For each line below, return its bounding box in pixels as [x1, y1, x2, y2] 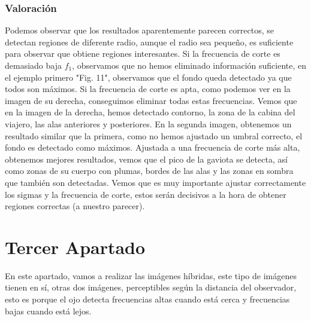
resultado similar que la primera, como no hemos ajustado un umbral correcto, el [5, 129, 303, 142]
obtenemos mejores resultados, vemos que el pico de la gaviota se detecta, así [5, 152, 288, 165]
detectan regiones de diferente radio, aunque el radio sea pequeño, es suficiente [5, 35, 294, 48]
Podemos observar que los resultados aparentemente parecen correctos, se [5, 24, 274, 36]
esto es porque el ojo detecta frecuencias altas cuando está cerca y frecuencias [5, 293, 290, 305]
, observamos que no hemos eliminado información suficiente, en [72, 59, 307, 71]
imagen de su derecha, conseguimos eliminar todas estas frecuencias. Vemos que [5, 94, 297, 106]
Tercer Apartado [5, 234, 146, 259]
